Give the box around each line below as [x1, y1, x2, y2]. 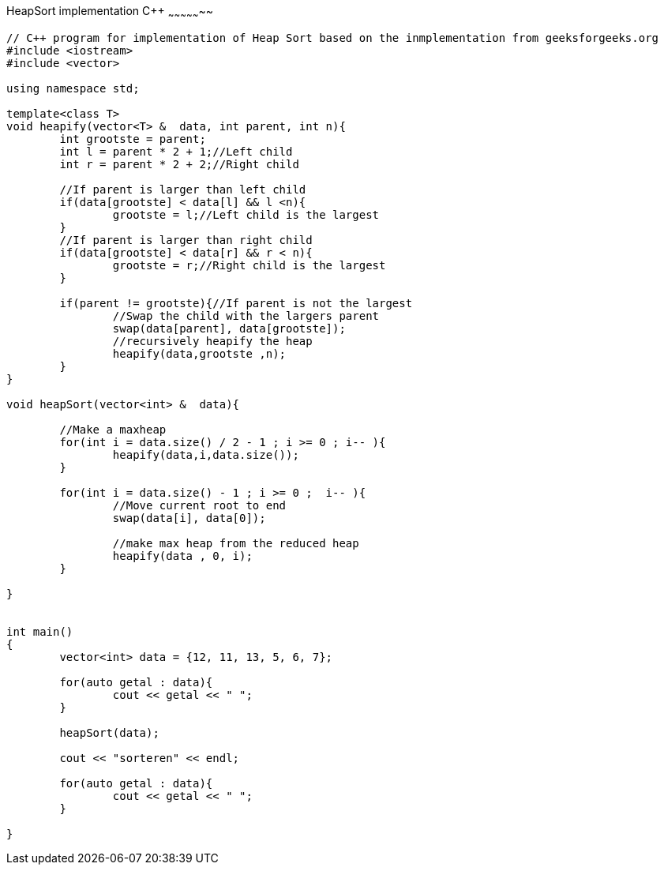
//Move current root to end [112, 498, 287, 512]
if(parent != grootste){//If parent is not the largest [59, 296, 413, 310]
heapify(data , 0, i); [112, 549, 253, 562]
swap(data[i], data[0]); [112, 511, 266, 524]
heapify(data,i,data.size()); [112, 448, 299, 461]
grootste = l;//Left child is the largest [112, 208, 380, 221]
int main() [6, 625, 73, 638]
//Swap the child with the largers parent [112, 309, 380, 322]
